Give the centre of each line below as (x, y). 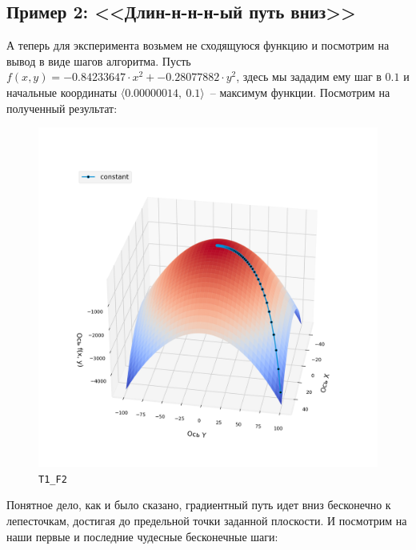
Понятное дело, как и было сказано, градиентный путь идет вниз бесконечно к (199, 505)
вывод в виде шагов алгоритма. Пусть (99, 60)
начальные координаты (62, 92)
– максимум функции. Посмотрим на (300, 92)
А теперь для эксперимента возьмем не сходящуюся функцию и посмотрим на (198, 45)
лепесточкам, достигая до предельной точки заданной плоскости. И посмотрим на (207, 521)
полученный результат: (62, 108)
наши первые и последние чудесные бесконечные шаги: (142, 536)
